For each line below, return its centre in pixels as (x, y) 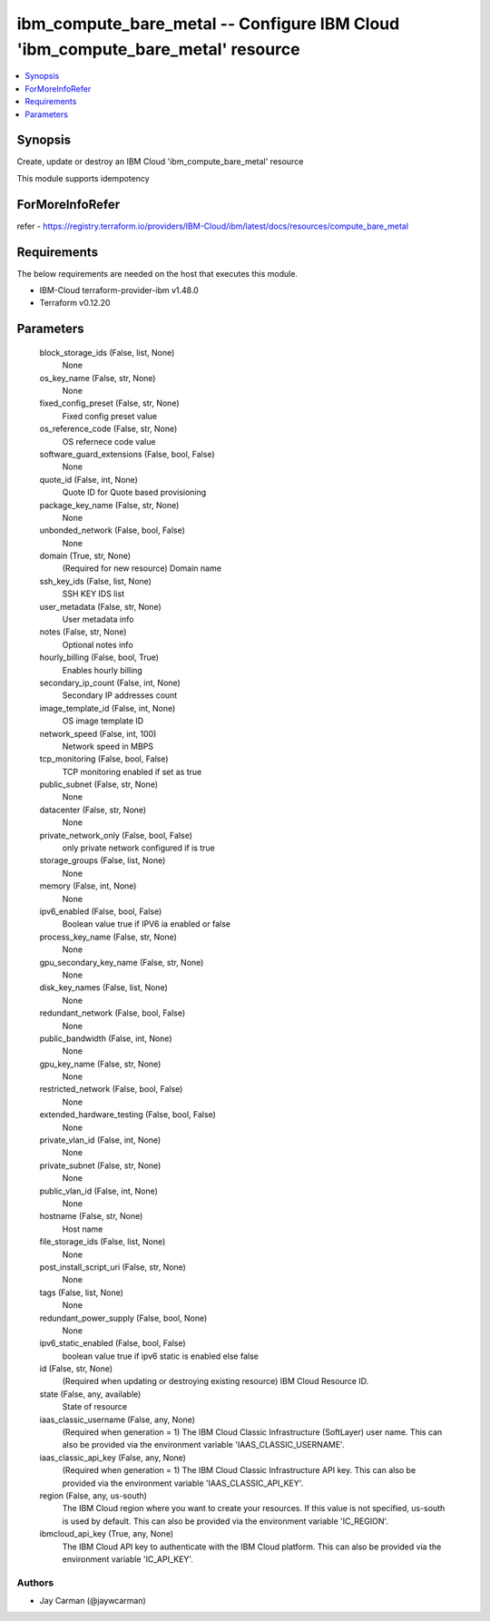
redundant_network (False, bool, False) (113, 1013)
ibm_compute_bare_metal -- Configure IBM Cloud (208, 24)
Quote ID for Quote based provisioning (134, 492)
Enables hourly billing (102, 670)
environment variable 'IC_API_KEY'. (128, 1559)
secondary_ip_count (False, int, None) (110, 683)
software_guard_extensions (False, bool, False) (127, 454)
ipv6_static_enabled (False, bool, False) (113, 1343)
